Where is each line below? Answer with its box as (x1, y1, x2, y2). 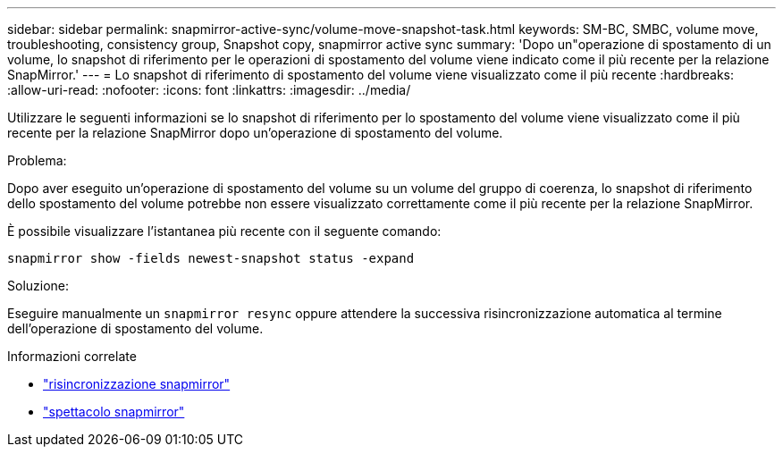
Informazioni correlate (7, 349, 137, 364)
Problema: (7, 153, 67, 168)
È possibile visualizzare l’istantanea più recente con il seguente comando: (7, 223, 442, 239)
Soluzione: (7, 278, 70, 293)
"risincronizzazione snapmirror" (43, 376, 231, 391)
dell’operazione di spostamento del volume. (7, 321, 264, 336)
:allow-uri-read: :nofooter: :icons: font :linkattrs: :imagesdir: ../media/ (7, 82, 411, 97)
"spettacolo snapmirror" (43, 404, 185, 419)
